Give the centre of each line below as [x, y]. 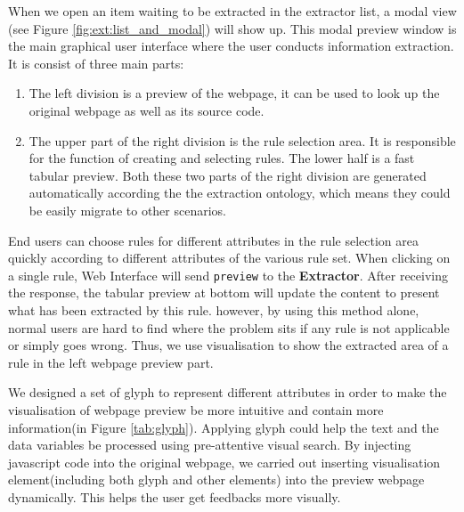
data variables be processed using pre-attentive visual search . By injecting [210, 445]
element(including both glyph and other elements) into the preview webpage [216, 479]
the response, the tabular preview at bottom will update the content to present [224, 293]
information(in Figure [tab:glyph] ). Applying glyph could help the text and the [224, 427]
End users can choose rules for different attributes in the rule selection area [213, 240]
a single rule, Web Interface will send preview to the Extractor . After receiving [228, 275]
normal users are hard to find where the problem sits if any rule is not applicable [229, 327]
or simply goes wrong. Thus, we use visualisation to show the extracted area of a [228, 345]
